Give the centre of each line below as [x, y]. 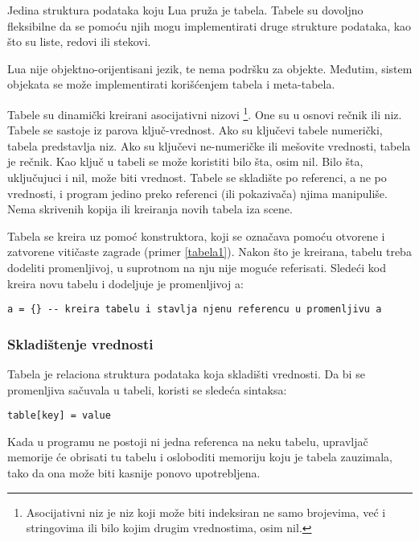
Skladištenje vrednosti [80, 343]
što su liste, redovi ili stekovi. [79, 41]
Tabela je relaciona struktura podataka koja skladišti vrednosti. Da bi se [186, 374]
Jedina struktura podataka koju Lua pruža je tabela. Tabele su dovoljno [185, 10]
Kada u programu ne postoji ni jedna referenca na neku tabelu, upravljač [188, 441]
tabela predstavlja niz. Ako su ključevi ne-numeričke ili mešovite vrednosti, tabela [209, 145]
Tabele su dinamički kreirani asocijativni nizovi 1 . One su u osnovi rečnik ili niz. [205, 113]
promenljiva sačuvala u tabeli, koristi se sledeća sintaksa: [147, 389]
